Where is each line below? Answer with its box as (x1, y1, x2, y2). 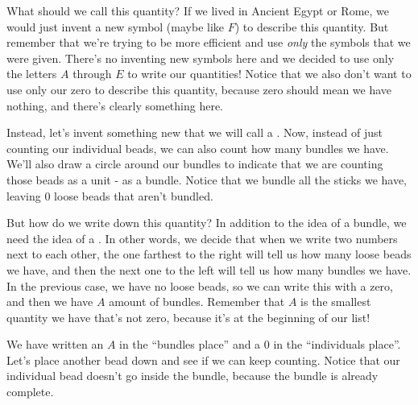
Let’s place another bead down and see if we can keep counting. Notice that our (6, 351, 400, 368)
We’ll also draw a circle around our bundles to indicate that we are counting (6, 155, 383, 172)
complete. (6, 383, 54, 400)
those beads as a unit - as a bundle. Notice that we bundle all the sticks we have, (6, 171, 408, 188)
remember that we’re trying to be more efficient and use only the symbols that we (6, 34, 411, 51)
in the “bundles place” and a (119, 336, 261, 353)
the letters (6, 65, 57, 82)
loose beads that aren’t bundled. (54, 187, 213, 204)
